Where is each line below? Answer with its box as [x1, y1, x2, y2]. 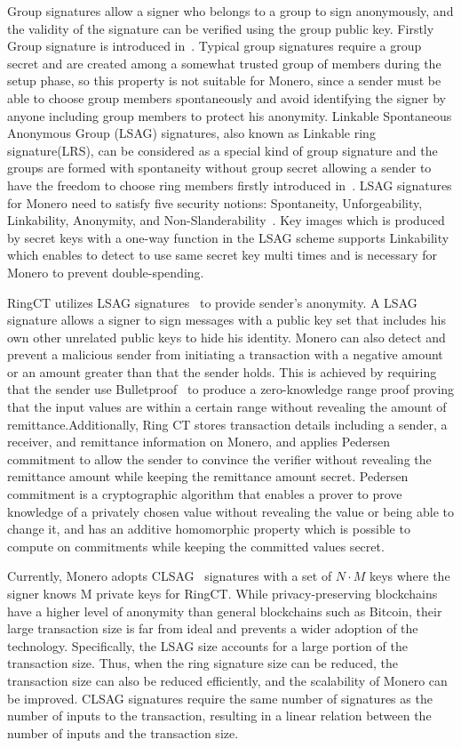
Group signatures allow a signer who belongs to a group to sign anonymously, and [7, 2, 454, 20]
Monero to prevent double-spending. [7, 262, 204, 281]
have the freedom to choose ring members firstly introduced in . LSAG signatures [7, 175, 452, 194]
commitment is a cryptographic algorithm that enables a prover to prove [7, 485, 402, 503]
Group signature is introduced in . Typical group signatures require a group [7, 36, 422, 55]
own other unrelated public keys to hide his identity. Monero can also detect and [7, 327, 446, 346]
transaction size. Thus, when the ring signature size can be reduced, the [7, 654, 398, 672]
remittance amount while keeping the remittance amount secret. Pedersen [7, 467, 409, 486]
